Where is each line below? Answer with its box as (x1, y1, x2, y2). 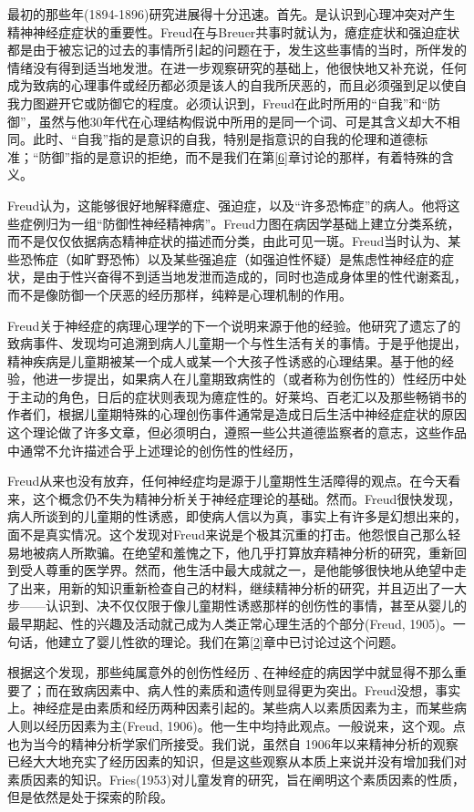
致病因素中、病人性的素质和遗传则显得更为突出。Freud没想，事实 (70, 680, 461, 699)
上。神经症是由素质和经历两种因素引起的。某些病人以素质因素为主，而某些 (7, 698, 454, 717)
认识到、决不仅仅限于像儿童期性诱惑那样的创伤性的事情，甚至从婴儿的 (45, 596, 467, 615)
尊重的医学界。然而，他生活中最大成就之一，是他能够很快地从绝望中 (45, 560, 454, 580)
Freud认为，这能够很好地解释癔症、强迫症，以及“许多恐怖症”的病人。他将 (7, 195, 448, 214)
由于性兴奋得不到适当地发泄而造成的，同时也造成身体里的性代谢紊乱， (45, 267, 467, 286)
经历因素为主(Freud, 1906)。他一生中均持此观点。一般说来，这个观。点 (45, 715, 466, 735)
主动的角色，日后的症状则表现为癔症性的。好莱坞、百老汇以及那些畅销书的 (19, 386, 467, 406)
